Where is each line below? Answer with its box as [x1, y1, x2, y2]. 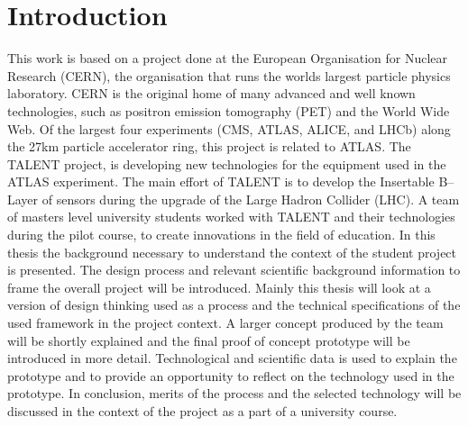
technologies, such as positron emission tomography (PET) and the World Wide [7, 101, 450, 120]
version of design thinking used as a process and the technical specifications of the [7, 295, 461, 314]
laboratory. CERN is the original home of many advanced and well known [7, 84, 416, 103]
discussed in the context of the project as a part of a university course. [7, 402, 398, 420]
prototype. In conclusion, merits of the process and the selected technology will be [7, 384, 462, 403]
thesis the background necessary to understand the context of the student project [7, 242, 457, 261]
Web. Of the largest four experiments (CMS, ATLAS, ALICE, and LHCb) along [7, 119, 451, 138]
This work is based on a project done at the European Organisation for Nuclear [7, 49, 448, 68]
